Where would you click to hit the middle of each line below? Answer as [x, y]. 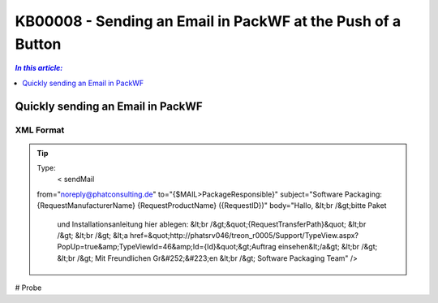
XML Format [40, 130]
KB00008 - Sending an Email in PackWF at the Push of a [208, 21]
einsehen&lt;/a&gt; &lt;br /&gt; [328, 247]
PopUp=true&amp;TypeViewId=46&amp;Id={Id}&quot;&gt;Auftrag [167, 247]
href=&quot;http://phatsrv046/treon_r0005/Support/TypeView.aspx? [244, 236]
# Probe [28, 288]
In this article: [39, 68]
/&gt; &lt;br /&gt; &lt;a [93, 236]
